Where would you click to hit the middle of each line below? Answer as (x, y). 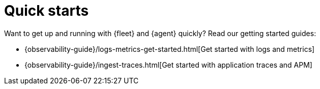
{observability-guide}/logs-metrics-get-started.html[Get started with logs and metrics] (170, 49)
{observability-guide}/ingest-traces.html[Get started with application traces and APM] (168, 65)
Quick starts (47, 11)
